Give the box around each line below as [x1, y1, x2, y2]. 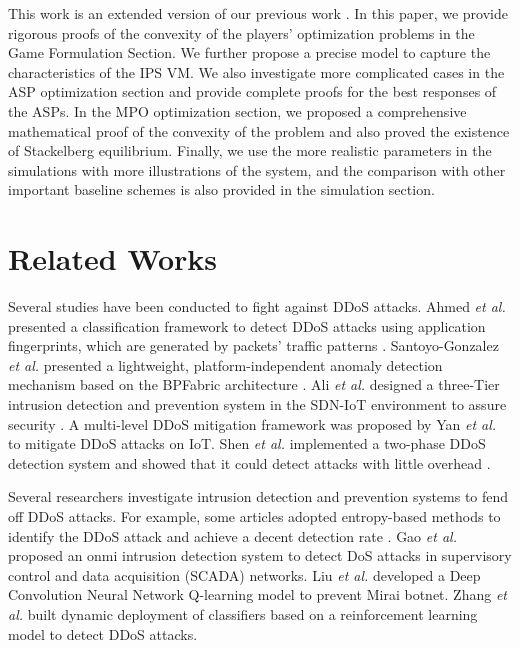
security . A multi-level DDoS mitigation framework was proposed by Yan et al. [8, 413, 497, 434]
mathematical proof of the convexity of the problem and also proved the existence [8, 120, 510, 141]
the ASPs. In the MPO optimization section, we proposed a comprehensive [8, 100, 467, 121]
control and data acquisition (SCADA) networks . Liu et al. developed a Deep [8, 564, 481, 585]
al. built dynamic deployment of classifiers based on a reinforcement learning [8, 603, 478, 624]
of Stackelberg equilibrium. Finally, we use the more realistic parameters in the [8, 140, 492, 161]
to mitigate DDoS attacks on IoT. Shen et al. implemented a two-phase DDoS [8, 433, 486, 454]
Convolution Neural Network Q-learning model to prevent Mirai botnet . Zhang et [8, 584, 507, 605]
